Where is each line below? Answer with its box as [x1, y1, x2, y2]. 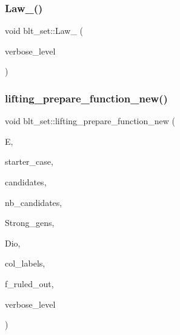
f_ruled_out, [5, 277, 54, 290]
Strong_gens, [5, 216, 55, 229]
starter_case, [5, 155, 53, 168]
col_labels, [5, 257, 45, 270]
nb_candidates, [5, 196, 62, 208]
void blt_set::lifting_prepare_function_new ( [5, 114, 175, 127]
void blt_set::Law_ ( [5, 24, 83, 37]
